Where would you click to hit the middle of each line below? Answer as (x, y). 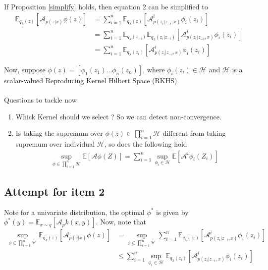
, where (154, 69)
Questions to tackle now (40, 99)
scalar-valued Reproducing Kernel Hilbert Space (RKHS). (92, 80)
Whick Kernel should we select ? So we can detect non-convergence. (118, 116)
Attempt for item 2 (54, 191)
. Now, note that (121, 222)
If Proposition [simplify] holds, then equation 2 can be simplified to (106, 6)
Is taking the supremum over (59, 133)
